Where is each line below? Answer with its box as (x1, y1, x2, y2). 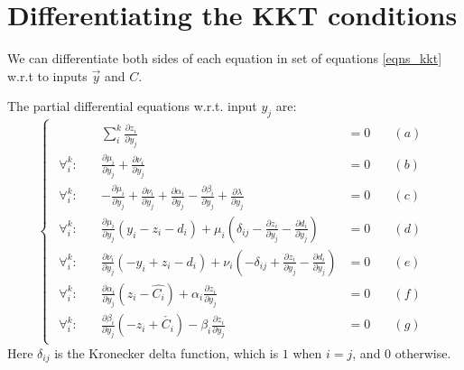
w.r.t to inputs (7, 66, 88, 85)
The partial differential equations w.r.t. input (7, 97, 257, 116)
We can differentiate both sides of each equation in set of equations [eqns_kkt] (7, 49, 442, 68)
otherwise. (394, 343, 451, 362)
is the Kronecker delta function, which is (54, 343, 279, 362)
